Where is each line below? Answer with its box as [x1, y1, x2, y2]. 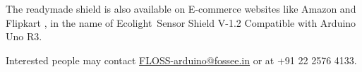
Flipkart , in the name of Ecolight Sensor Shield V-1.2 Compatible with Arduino [6, 15, 356, 30]
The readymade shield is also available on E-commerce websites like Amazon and [6, 1, 356, 16]
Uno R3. [6, 29, 42, 44]
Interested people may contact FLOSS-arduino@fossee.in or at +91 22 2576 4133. [6, 52, 357, 67]
